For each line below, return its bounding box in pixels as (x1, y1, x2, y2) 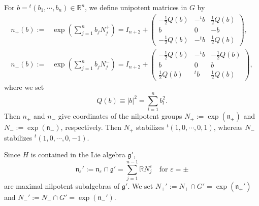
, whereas (213, 122, 243, 132)
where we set (4, 82, 44, 92)
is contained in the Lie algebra (30, 149, 125, 160)
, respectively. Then (60, 122, 122, 132)
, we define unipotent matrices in (85, 2, 187, 12)
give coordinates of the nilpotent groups (58, 111, 182, 121)
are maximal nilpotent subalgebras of (4, 180, 120, 191)
